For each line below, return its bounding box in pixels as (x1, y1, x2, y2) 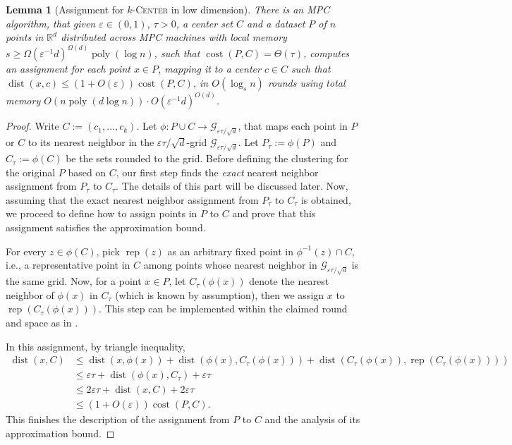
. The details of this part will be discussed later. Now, (116, 178, 348, 193)
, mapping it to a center (158, 61, 261, 76)
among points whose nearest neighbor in (143, 257, 317, 272)
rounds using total (267, 75, 346, 90)
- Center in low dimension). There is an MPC (132, 2, 330, 16)
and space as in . (6, 315, 78, 329)
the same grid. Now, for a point (6, 274, 142, 288)
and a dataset (247, 16, 305, 30)
